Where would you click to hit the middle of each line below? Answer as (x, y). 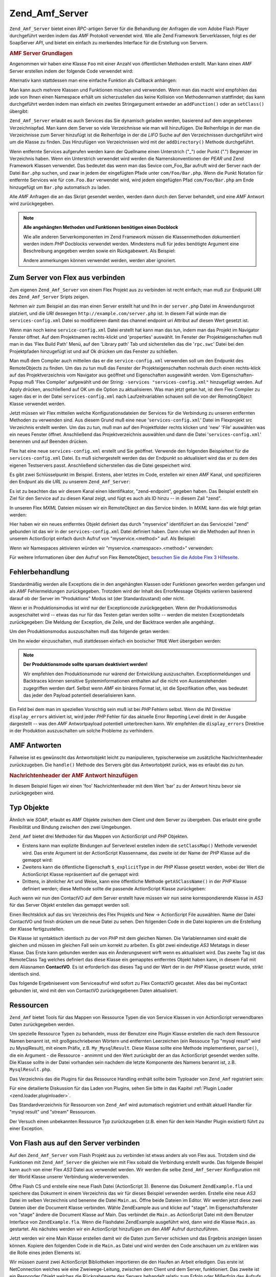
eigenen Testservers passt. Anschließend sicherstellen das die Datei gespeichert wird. (100, 465)
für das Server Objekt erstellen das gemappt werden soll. (70, 905)
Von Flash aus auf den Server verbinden (75, 1143)
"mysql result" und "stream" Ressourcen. (53, 1112)
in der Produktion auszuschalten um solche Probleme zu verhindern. (82, 731)
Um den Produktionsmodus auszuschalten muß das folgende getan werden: (89, 631)
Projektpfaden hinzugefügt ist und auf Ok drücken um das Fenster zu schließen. (94, 351)
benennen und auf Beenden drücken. (49, 441)
